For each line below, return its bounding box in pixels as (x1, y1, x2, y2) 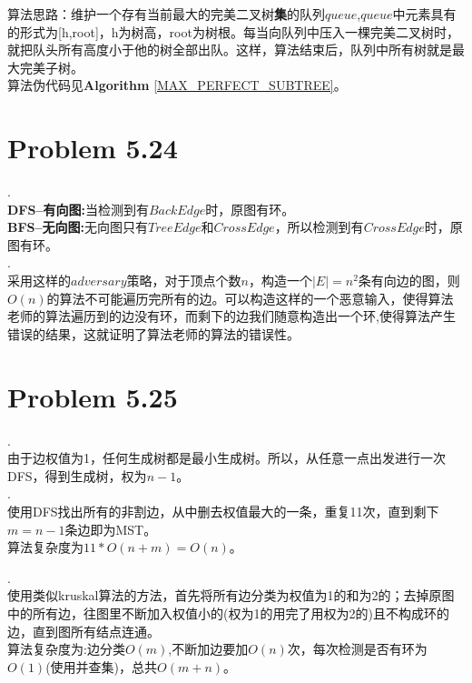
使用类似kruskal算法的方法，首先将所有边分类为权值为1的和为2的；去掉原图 (7, 586, 455, 605)
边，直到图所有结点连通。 (7, 621, 160, 640)
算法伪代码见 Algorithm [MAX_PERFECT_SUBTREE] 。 (7, 75, 347, 95)
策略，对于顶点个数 (126, 271, 241, 290)
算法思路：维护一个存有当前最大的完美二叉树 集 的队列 (7, 5, 325, 23)
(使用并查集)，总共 (45, 657, 158, 676)
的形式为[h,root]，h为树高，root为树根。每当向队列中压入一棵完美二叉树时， (7, 22, 459, 41)
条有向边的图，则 (358, 271, 460, 290)
